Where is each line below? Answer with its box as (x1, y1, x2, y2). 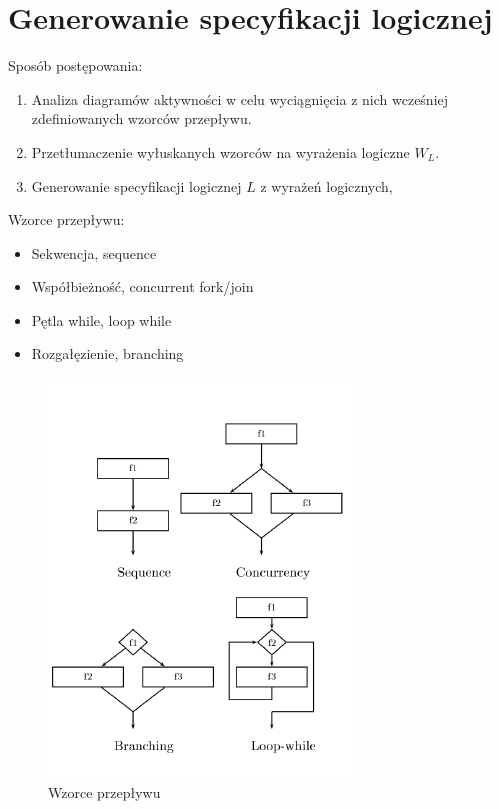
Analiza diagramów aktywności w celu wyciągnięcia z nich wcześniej (31, 88, 449, 109)
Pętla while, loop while (31, 309, 172, 330)
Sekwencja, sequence (31, 242, 157, 263)
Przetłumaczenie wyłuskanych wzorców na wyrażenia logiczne (31, 141, 410, 162)
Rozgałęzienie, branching (31, 343, 184, 364)
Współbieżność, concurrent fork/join (31, 276, 254, 297)
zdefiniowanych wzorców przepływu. (31, 108, 252, 129)
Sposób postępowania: (8, 55, 143, 76)
